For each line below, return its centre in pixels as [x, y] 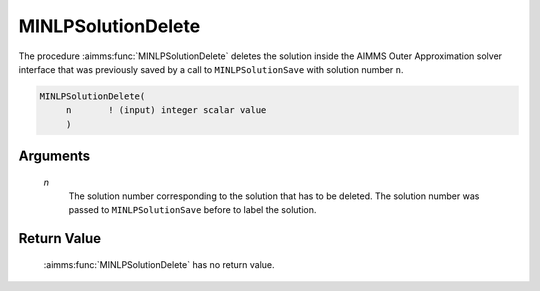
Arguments [54, 156]
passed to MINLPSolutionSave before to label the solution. [192, 210]
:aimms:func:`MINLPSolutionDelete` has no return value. [159, 264]
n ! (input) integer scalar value [166, 110]
